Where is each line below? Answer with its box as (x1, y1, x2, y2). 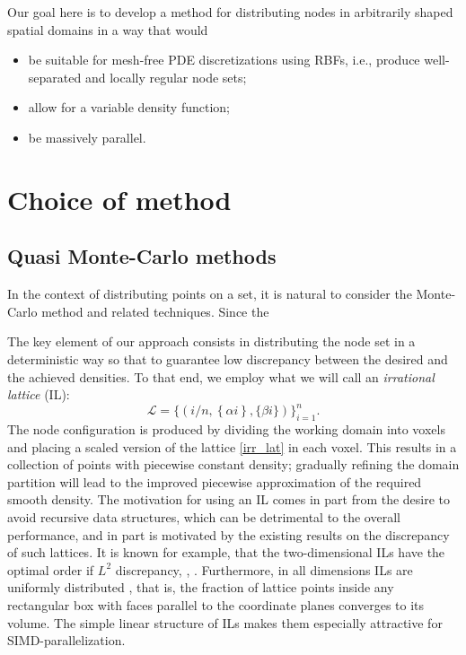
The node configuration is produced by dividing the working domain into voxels (7, 420, 445, 438)
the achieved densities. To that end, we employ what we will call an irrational (7, 367, 435, 386)
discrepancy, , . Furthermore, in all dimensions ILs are (115, 560, 413, 579)
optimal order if (7, 560, 94, 579)
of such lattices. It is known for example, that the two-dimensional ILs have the (7, 543, 445, 562)
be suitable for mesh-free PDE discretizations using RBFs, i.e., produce (28, 50, 420, 69)
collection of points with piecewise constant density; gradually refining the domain (7, 455, 460, 474)
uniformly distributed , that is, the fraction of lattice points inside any (7, 578, 394, 597)
